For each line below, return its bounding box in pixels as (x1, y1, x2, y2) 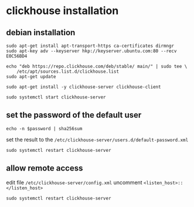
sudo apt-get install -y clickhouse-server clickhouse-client (6, 84, 161, 90)
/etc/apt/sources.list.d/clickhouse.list (16, 69, 119, 74)
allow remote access (6, 163, 83, 174)
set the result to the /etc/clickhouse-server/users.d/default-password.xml (6, 136, 189, 143)
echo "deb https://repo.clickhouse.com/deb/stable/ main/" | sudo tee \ (6, 63, 188, 69)
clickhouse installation (6, 4, 119, 18)
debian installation (6, 28, 76, 38)
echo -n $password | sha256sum (6, 125, 83, 131)
